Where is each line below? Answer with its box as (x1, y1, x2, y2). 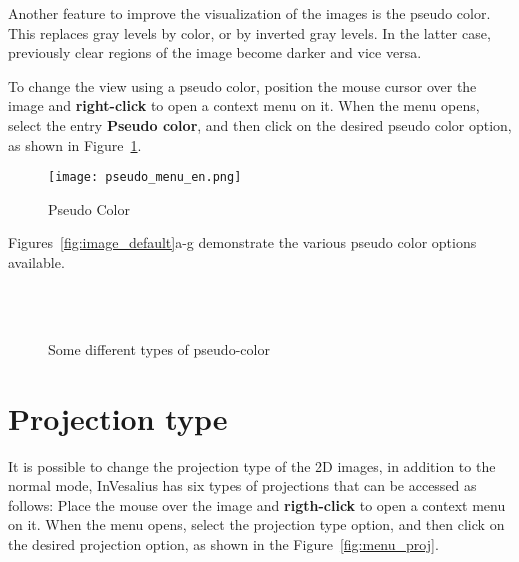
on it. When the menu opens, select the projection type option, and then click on (8, 514, 505, 535)
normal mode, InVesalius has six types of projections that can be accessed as (8, 475, 477, 496)
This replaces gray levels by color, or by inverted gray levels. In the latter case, (8, 22, 491, 43)
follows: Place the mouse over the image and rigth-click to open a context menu (8, 494, 506, 515)
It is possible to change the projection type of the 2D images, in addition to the (8, 455, 496, 476)
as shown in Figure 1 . (8, 134, 142, 155)
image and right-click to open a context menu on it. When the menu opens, (8, 95, 480, 116)
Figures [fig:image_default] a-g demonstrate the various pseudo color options (8, 232, 477, 253)
